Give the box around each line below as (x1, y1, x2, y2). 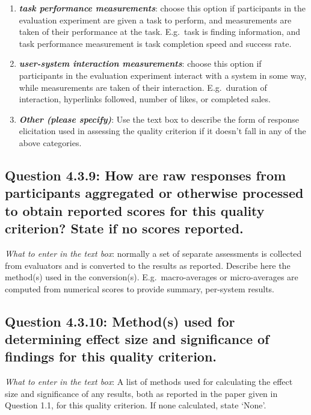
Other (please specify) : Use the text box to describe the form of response (19, 112, 300, 125)
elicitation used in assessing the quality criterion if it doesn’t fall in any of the (19, 124, 306, 137)
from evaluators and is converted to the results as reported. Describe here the (5, 259, 291, 271)
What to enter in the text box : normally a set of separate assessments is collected (5, 247, 302, 259)
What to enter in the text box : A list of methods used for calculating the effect (5, 375, 293, 388)
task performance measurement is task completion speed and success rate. (19, 37, 292, 49)
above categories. (19, 136, 82, 149)
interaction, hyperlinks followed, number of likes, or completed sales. (19, 93, 271, 105)
